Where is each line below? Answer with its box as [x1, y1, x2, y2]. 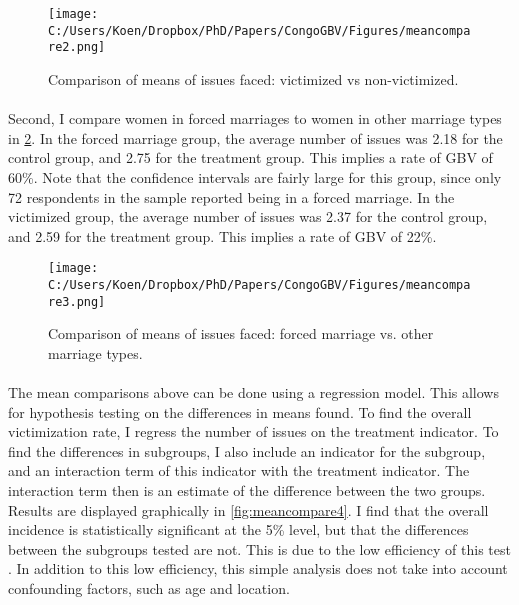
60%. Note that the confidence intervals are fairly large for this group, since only [8, 166, 502, 187]
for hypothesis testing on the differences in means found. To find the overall [8, 401, 472, 422]
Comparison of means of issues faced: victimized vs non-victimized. [48, 68, 459, 89]
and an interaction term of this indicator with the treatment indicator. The [8, 460, 470, 481]
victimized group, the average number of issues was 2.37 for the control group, [8, 206, 488, 227]
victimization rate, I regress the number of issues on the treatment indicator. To [8, 421, 499, 442]
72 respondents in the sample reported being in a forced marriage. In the [8, 186, 455, 207]
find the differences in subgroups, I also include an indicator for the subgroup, [8, 440, 486, 461]
